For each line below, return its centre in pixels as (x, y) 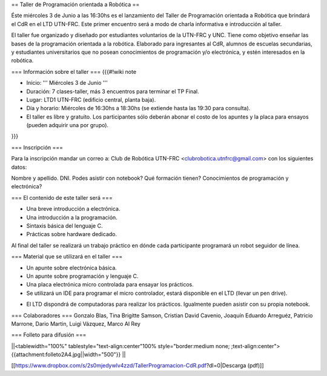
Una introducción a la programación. (72, 217)
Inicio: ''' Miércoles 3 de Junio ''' (67, 83)
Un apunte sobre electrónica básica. (72, 268)
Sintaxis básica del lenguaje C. (64, 226)
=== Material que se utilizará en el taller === (67, 257)
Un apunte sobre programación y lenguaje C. (82, 276)
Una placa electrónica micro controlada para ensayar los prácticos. (110, 285)
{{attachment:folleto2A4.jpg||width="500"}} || (69, 355)
